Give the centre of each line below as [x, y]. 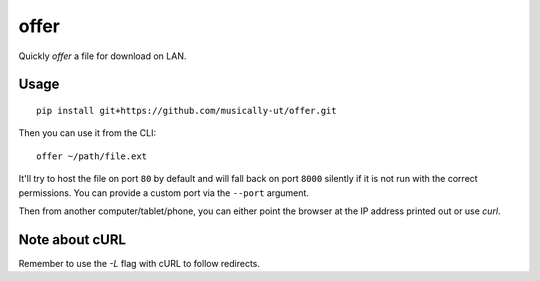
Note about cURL [72, 239]
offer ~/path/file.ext [92, 156]
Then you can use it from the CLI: [87, 133]
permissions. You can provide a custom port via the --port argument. [164, 192]
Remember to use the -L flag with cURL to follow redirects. [139, 263]
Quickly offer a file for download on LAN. [102, 56]
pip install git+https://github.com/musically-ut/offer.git [186, 110]
